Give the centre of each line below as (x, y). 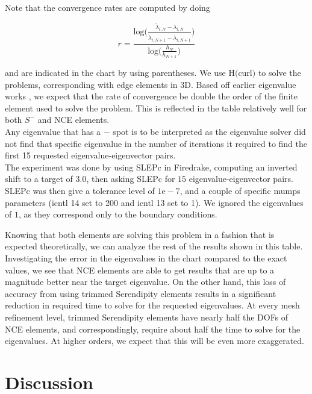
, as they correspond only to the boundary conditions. (118, 214)
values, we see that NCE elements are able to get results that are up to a (140, 270)
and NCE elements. (73, 120)
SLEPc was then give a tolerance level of (80, 191)
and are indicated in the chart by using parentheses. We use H (120, 73)
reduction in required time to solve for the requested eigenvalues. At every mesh (152, 305)
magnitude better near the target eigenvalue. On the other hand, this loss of (145, 282)
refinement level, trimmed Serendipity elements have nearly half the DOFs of (147, 317)
